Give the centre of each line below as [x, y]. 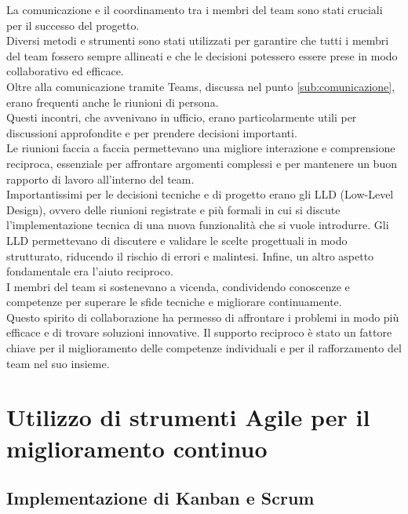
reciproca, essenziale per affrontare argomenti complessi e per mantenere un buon [202, 163]
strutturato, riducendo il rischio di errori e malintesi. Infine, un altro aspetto [190, 255]
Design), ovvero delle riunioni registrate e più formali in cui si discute [173, 209]
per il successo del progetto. [73, 25]
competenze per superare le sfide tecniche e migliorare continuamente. [174, 302]
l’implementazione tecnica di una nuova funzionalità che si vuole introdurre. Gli [198, 225]
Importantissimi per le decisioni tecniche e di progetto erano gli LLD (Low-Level [200, 194]
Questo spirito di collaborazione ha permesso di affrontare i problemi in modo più [203, 317]
